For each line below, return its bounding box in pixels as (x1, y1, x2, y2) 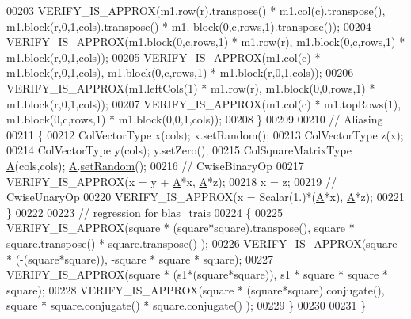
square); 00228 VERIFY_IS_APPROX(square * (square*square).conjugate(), (6, 281, 385, 298)
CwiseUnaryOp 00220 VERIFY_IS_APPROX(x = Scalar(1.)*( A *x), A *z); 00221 (6, 188, 405, 205)
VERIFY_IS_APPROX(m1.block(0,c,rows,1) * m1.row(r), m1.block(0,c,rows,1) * (6, 33, 405, 50)
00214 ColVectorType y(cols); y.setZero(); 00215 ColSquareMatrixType (6, 142, 352, 158)
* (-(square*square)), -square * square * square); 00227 (6, 250, 273, 267)
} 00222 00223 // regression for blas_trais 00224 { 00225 (6, 203, 283, 220)
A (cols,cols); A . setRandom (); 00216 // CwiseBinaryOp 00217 (6, 157, 304, 173)
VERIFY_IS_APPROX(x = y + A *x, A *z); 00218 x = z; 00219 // (6, 173, 337, 189)
